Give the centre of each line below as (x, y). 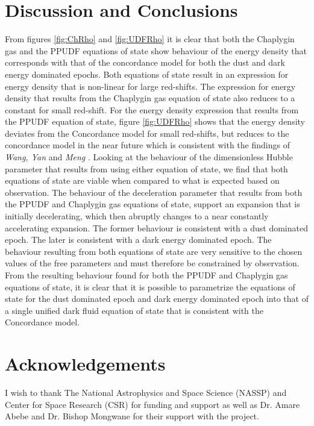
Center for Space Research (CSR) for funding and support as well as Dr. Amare (152, 404)
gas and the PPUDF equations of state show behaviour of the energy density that (156, 50)
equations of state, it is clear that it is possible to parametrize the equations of (150, 287)
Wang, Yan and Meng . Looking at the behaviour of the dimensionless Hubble (149, 157)
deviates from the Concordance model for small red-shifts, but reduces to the (147, 133)
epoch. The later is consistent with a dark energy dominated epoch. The (138, 240)
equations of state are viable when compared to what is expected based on (142, 180)
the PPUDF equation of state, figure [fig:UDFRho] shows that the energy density (155, 121)
